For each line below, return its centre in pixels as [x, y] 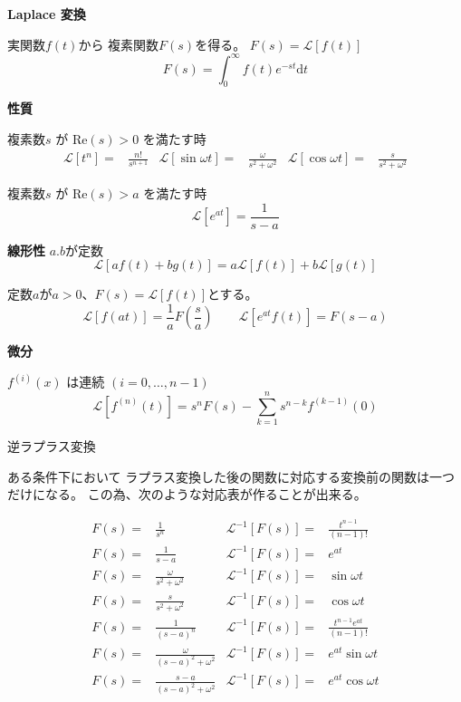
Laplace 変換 [47, 14]
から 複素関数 [119, 44]
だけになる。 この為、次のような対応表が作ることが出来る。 [187, 494]
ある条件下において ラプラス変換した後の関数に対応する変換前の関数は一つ [231, 476]
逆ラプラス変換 [52, 446]
